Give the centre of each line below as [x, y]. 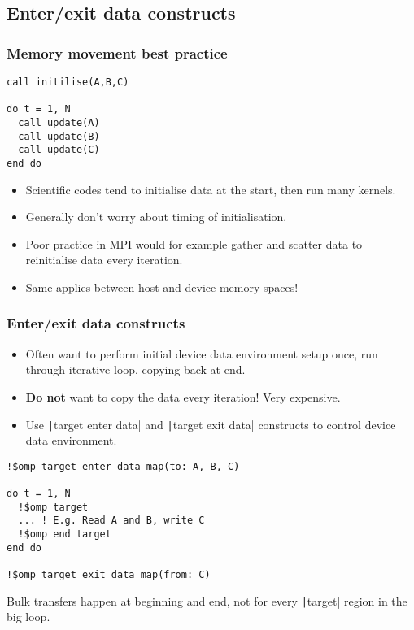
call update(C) [59, 150]
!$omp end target [65, 534]
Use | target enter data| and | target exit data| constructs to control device [211, 424]
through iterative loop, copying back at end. [135, 369]
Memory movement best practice [117, 52]
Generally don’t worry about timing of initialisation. [156, 217]
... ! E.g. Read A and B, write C [111, 521]
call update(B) [59, 136]
